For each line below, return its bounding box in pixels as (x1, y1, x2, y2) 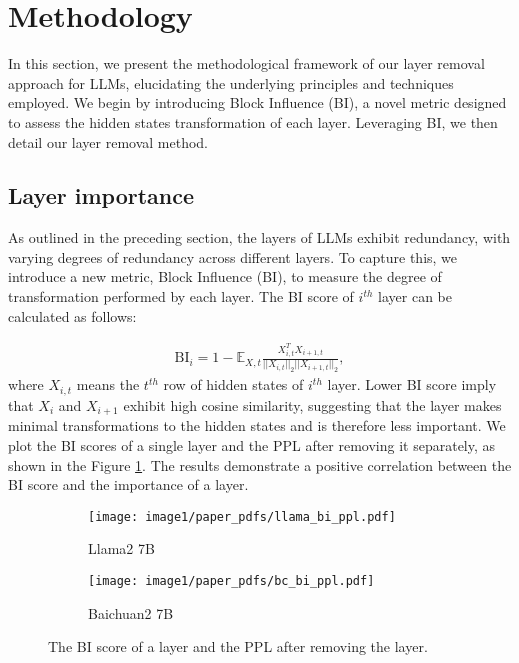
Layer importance (8, 180, 195, 211)
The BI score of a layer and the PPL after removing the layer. (48, 636, 428, 657)
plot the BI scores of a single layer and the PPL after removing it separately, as (8, 434, 496, 455)
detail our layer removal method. (8, 131, 209, 152)
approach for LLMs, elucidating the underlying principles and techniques (8, 72, 454, 93)
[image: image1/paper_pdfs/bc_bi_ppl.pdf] (88, 573, 375, 588)
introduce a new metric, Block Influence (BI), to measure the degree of (8, 266, 442, 287)
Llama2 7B (88, 538, 155, 559)
